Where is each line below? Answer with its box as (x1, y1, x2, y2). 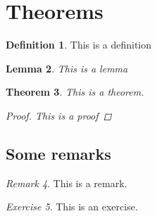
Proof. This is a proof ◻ (6, 108, 112, 122)
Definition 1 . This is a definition (6, 37, 152, 52)
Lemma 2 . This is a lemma (6, 61, 128, 75)
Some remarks (6, 142, 111, 164)
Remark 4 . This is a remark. (6, 175, 127, 190)
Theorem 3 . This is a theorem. (6, 84, 144, 99)
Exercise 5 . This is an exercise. (6, 199, 138, 214)
